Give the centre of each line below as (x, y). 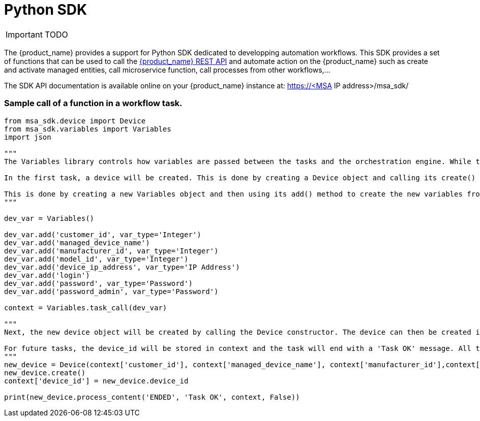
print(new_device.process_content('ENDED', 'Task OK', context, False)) (152, 397)
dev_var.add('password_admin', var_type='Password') (111, 291)
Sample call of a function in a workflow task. (93, 103)
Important (24, 34)
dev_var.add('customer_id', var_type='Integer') (103, 234)
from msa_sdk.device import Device (75, 121)
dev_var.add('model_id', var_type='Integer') (96, 259)
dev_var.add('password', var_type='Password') (98, 283)
